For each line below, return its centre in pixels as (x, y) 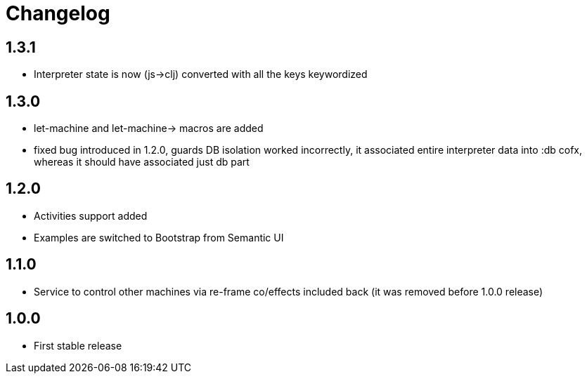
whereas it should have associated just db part (142, 162)
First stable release (78, 345)
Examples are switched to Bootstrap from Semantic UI (159, 237)
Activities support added (91, 215)
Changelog (58, 13)
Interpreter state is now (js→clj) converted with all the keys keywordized (201, 74)
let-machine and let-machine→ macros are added (149, 128)
